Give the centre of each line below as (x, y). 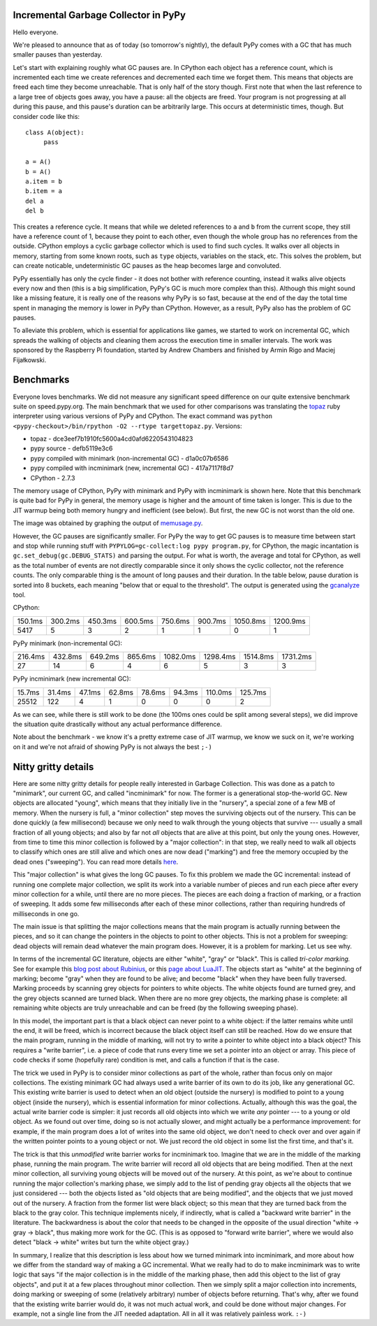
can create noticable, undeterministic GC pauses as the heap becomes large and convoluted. (147, 266)
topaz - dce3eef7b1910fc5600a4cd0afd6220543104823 (112, 439)
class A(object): (55, 133)
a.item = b (44, 181)
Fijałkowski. (30, 359)
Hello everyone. (36, 32)
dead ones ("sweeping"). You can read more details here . (96, 862)
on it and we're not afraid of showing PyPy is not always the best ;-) (112, 747)
